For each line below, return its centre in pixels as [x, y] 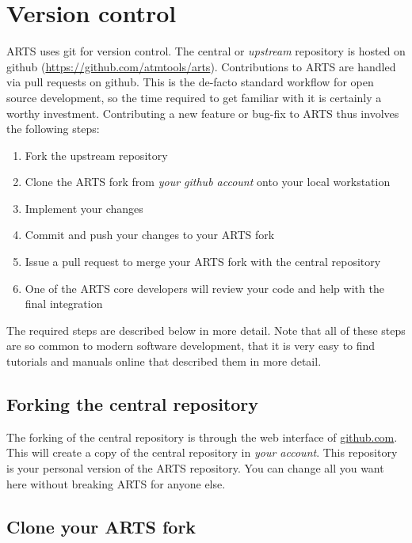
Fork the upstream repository [96, 155]
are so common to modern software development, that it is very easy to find [191, 346]
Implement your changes [84, 208]
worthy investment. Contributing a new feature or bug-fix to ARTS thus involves [203, 113]
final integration [64, 304]
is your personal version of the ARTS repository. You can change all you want [195, 468]
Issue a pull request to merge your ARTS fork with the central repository [203, 262]
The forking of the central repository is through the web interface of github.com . [202, 437]
